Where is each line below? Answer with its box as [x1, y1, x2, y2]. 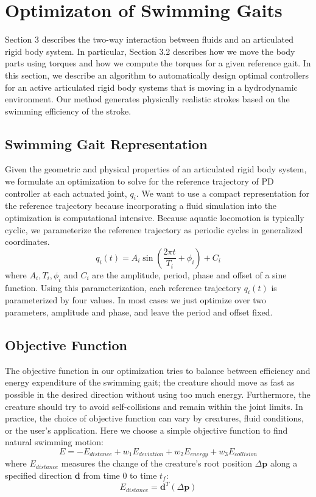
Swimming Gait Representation [5, 134, 208, 153]
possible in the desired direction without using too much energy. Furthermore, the [5, 388, 311, 401]
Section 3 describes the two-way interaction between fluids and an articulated [5, 33, 293, 46]
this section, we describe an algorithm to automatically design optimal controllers [5, 68, 309, 81]
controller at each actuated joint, [5, 186, 127, 199]
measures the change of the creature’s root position [61, 457, 252, 470]
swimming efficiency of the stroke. [5, 104, 132, 117]
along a [270, 457, 298, 470]
